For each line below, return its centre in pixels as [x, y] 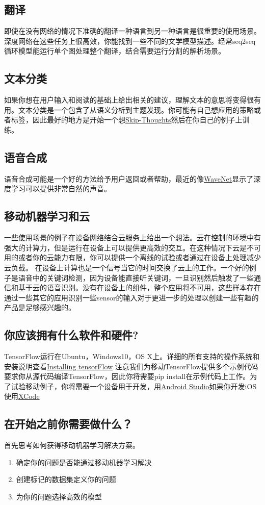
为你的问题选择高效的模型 [59, 497]
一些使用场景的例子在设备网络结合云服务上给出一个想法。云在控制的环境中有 [132, 237]
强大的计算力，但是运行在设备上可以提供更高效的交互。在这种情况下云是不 [129, 247]
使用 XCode [22, 396]
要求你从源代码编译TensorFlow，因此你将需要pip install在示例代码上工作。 [127, 376]
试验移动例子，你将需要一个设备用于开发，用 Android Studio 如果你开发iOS [134, 386]
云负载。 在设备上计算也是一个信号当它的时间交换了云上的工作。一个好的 [127, 267]
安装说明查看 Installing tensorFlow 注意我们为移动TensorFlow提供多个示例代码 [131, 366]
